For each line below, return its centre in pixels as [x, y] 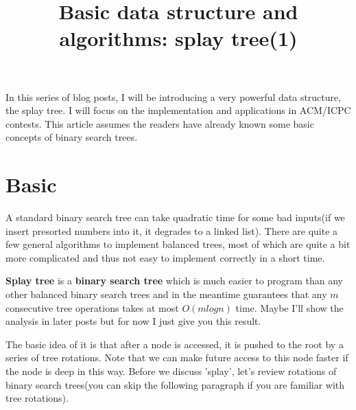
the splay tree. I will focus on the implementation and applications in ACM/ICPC [178, 110]
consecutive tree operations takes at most [92, 307]
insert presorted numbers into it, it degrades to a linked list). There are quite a [172, 230]
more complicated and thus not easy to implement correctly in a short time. [165, 257]
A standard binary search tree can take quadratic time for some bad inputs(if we [175, 217]
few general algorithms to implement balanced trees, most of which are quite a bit [178, 244]
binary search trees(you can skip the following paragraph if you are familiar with [175, 384]
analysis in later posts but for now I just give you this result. [133, 321]
